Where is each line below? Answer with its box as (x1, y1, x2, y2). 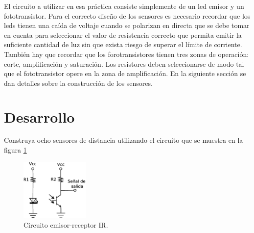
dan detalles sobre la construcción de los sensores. (4, 78, 153, 88)
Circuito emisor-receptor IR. (23, 219, 108, 230)
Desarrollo (4, 106, 75, 127)
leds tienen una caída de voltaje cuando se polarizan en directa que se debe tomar (4, 20, 250, 30)
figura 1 (4, 145, 27, 155)
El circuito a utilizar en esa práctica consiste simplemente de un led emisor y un (4, 1, 244, 11)
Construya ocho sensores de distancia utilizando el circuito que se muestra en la (4, 135, 243, 145)
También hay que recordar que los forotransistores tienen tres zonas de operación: (4, 49, 249, 59)
